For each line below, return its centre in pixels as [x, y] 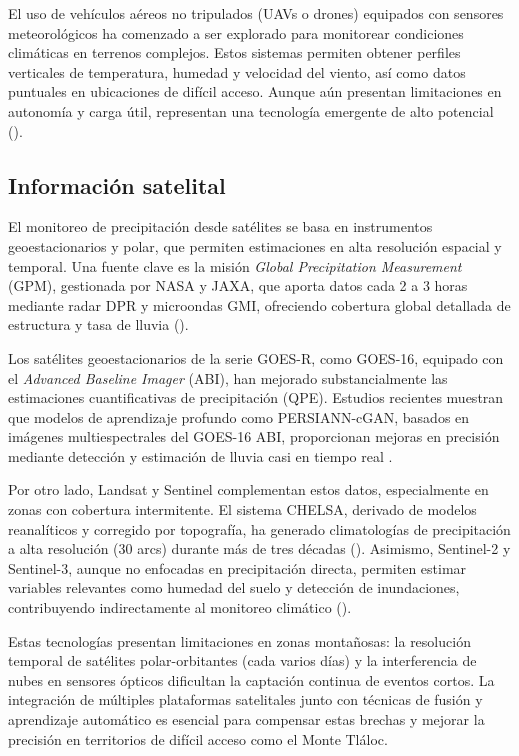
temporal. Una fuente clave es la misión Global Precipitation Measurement [235, 265]
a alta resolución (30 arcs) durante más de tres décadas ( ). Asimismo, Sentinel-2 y [259, 548]
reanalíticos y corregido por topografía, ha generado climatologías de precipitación [259, 528]
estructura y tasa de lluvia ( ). [98, 324]
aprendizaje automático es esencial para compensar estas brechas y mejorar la [246, 719]
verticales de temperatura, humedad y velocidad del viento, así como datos [237, 71]
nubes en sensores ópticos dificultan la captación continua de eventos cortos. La [251, 679]
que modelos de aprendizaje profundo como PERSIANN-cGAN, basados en [239, 416]
